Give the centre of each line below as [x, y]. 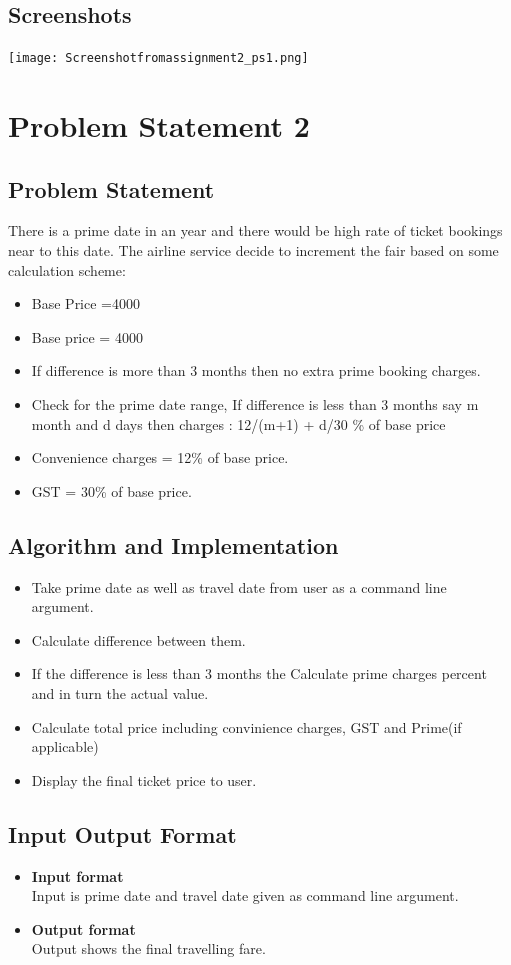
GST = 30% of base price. [111, 490]
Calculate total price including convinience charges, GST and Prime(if [246, 726]
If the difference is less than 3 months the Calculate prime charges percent [259, 673]
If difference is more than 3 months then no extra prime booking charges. [256, 370]
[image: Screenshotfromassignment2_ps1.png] [158, 58]
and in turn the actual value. [120, 692]
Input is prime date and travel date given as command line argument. [245, 895]
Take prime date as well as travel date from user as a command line [239, 586]
